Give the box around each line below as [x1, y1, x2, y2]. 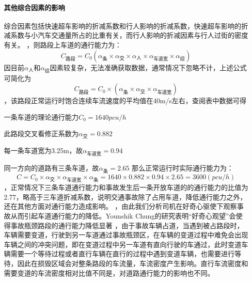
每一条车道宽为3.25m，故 [4, 145, 83, 155]
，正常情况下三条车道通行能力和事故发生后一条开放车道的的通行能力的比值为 [4, 182, 248, 192]
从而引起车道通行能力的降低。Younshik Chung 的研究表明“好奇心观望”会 [10, 211, 236, 221]
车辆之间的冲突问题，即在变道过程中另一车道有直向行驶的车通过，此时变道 [4, 239, 241, 249]
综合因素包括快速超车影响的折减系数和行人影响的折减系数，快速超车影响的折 [4, 20, 248, 31]
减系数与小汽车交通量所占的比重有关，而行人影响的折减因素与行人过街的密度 [4, 30, 248, 40]
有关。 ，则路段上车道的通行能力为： [4, 39, 122, 49]
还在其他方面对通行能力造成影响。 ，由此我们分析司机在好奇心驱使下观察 [4, 201, 237, 211]
